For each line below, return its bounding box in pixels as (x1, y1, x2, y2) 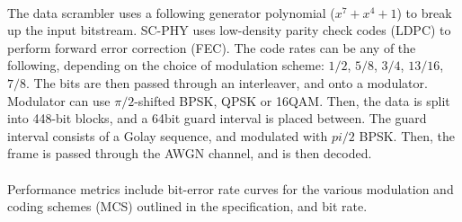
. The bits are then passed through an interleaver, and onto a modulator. (26, 73, 428, 92)
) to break (396, 3, 452, 22)
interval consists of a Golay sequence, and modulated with (7, 126, 328, 145)
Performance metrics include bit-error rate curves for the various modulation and (7, 179, 454, 198)
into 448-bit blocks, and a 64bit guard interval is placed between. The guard (7, 109, 427, 128)
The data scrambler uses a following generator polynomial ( (7, 3, 335, 22)
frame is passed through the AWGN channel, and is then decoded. (7, 144, 372, 163)
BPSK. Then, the (359, 126, 456, 145)
